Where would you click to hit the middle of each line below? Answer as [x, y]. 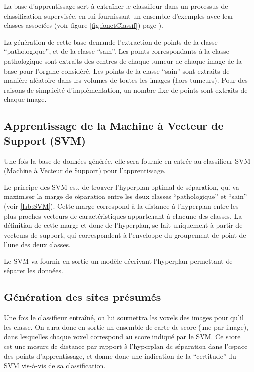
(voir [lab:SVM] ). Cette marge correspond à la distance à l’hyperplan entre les [121, 206]
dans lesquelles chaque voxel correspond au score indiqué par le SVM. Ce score [122, 336]
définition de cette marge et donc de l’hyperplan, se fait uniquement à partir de [123, 225]
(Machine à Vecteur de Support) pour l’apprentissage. [85, 170]
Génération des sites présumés [83, 297]
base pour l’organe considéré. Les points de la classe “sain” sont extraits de [117, 70]
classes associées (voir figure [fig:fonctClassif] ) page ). [84, 25]
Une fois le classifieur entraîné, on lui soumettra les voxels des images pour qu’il [124, 317]
